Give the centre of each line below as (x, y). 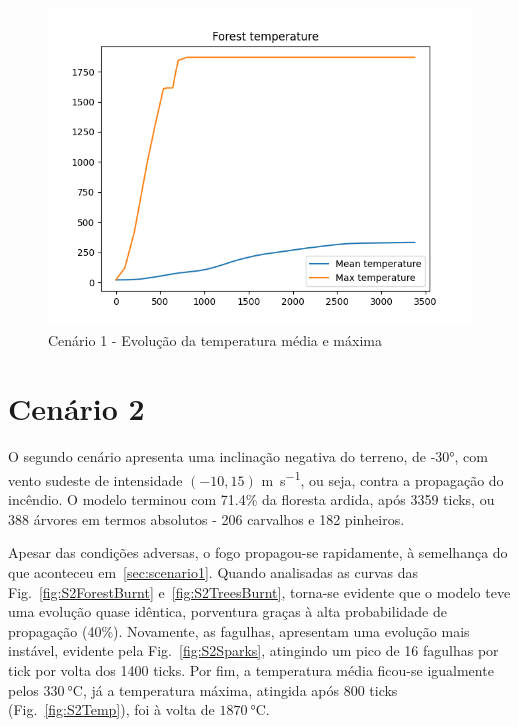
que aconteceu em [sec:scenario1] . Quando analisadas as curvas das (213, 571)
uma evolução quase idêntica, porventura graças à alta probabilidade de (227, 611)
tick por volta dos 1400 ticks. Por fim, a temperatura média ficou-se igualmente (251, 669)
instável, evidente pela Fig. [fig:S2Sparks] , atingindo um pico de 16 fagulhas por (253, 650)
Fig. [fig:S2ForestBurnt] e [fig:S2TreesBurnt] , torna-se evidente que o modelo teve (259, 591)
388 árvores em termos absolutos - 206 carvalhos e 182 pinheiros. (206, 518)
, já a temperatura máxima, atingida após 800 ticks (240, 689)
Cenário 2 (76, 408)
